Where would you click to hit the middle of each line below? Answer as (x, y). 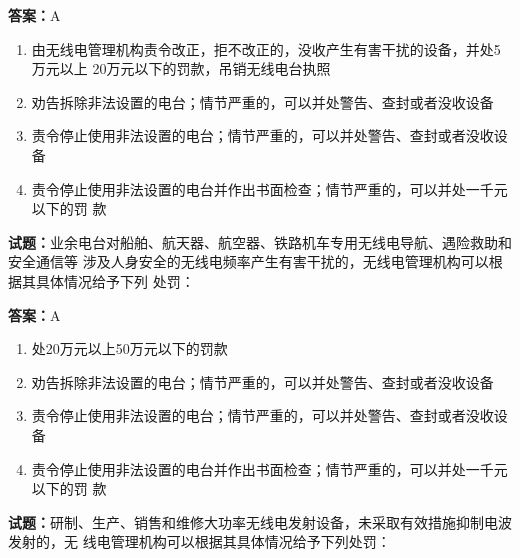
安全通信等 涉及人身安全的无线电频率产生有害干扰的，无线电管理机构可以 (248, 261)
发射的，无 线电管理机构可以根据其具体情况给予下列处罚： (199, 541)
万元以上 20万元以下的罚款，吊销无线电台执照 (181, 68)
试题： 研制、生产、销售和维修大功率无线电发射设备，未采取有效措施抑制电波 (260, 521)
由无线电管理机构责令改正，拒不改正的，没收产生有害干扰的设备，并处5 (266, 48)
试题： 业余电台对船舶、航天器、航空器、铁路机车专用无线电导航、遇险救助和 (260, 241)
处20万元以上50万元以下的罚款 (129, 348)
